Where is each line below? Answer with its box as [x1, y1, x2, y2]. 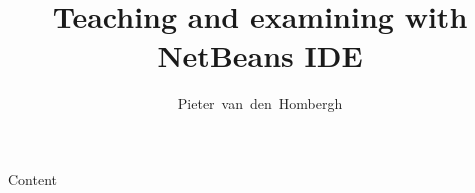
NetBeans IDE [157, 35, 363, 76]
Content [8, 168, 57, 189]
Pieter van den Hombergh [177, 93, 343, 114]
